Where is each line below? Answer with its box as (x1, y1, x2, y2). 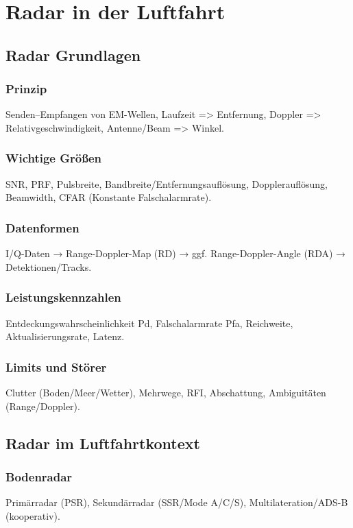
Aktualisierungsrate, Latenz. (5, 329, 125, 344)
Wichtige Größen (5, 149, 102, 167)
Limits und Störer (5, 358, 107, 375)
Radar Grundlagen (5, 44, 141, 65)
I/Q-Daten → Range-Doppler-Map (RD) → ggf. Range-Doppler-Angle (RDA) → (5, 246, 346, 261)
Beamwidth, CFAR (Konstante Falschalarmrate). (5, 190, 212, 204)
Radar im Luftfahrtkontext (5, 432, 200, 453)
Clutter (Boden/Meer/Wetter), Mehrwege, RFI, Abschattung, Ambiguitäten (5, 385, 326, 399)
